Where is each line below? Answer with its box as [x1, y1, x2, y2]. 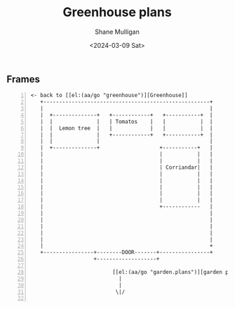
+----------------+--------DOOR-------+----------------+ [40, 249, 213, 256]
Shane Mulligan [95, 27, 140, 36]
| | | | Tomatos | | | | [40, 118, 213, 125]
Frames [6, 73, 40, 85]
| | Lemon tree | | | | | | [40, 125, 213, 132]
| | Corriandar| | [40, 163, 213, 171]
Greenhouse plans [62, 4, 173, 20]
